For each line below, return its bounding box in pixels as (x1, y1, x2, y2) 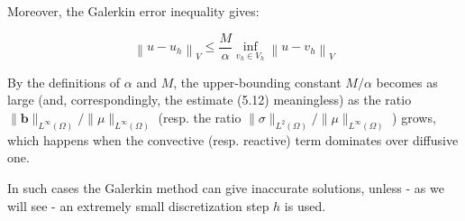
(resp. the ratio (158, 107, 242, 126)
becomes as (376, 72, 438, 91)
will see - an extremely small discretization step (7, 196, 269, 215)
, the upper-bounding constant (173, 72, 342, 91)
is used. (284, 196, 326, 215)
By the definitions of (7, 72, 121, 91)
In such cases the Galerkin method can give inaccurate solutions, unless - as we (7, 178, 444, 197)
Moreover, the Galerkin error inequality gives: (7, 2, 260, 20)
